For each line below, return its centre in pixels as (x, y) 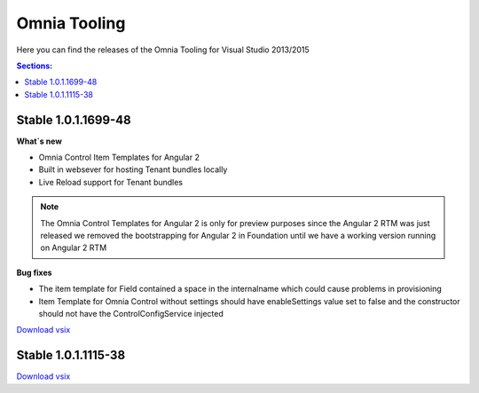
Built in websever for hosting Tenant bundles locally (133, 169)
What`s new (39, 141)
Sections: (35, 66)
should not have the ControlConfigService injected (131, 313)
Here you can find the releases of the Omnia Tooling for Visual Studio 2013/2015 (163, 50)
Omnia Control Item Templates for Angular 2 (119, 157)
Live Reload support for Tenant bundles (111, 182)
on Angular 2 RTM (74, 248)
